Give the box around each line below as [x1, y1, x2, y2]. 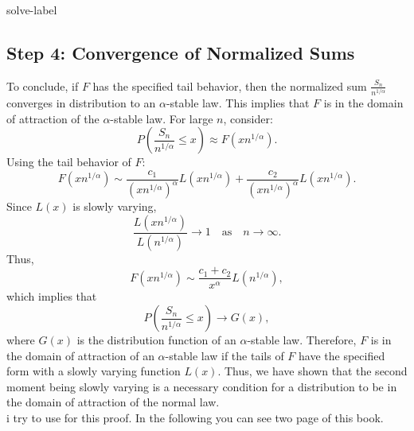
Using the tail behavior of [6, 153, 131, 170]
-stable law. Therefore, [247, 332, 357, 348]
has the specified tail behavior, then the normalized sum [92, 77, 367, 94]
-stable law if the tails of [165, 347, 284, 363]
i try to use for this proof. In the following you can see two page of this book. [6, 410, 384, 426]
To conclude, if [6, 77, 79, 94]
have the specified [299, 347, 385, 363]
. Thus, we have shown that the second [217, 363, 408, 379]
